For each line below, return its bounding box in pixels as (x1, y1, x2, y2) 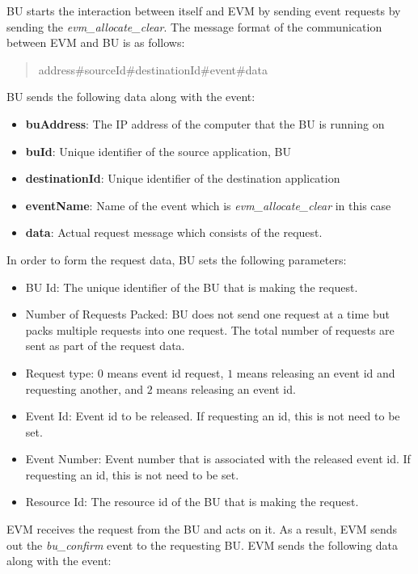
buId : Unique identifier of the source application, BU (25, 142, 291, 159)
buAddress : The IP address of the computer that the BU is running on (25, 115, 385, 132)
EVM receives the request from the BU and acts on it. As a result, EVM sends (6, 521, 398, 538)
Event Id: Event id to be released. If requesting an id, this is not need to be (25, 407, 400, 424)
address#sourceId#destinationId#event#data (38, 61, 268, 78)
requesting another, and (25, 380, 144, 397)
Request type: (25, 364, 95, 381)
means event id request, (107, 364, 224, 381)
